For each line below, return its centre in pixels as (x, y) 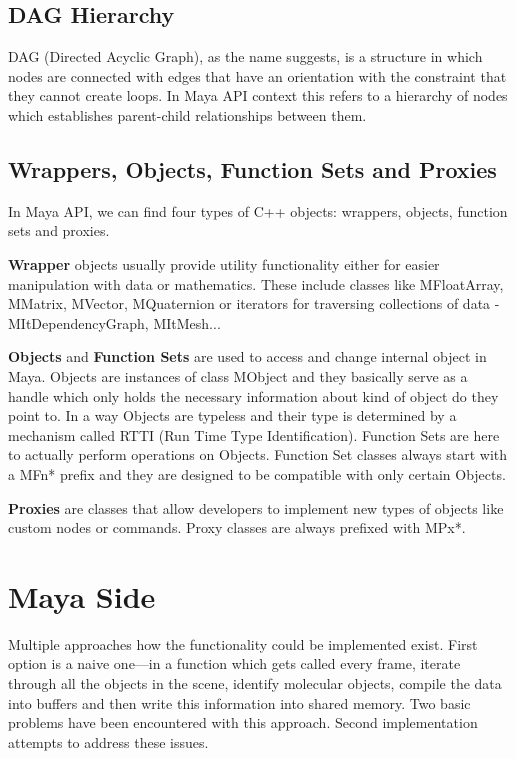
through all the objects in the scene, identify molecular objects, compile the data (255, 683)
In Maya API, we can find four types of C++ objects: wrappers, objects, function (258, 210)
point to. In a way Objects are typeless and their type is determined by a (232, 415)
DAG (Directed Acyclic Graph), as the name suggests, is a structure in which (245, 56)
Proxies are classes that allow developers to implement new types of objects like (256, 507)
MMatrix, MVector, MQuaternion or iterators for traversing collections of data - (254, 303)
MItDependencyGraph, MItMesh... (114, 322)
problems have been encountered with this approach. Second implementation (243, 722)
